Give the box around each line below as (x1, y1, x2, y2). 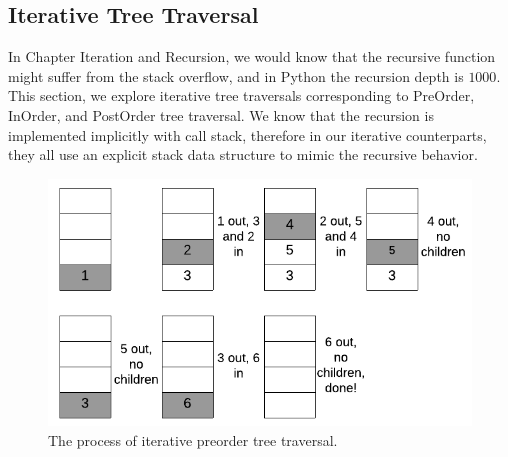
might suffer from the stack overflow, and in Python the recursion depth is (8, 65, 464, 86)
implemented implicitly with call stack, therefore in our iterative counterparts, (8, 124, 487, 145)
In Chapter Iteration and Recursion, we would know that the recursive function (8, 46, 496, 67)
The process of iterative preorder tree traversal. (48, 429, 338, 450)
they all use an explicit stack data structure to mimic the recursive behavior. (8, 144, 478, 165)
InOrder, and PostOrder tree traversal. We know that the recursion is (8, 104, 434, 125)
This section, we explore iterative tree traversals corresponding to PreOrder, (8, 85, 475, 106)
